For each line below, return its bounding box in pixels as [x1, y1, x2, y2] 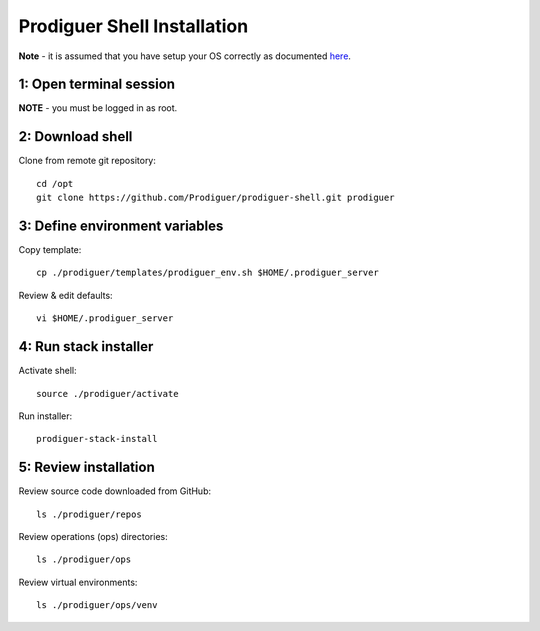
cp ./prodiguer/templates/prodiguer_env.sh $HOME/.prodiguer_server [36, 267, 379, 279]
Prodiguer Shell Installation [18, 15, 249, 37]
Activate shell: [18, 365, 77, 377]
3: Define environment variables [18, 217, 224, 234]
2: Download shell [18, 128, 133, 145]
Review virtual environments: [18, 576, 138, 588]
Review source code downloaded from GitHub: [18, 485, 212, 497]
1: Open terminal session [18, 76, 175, 93]
